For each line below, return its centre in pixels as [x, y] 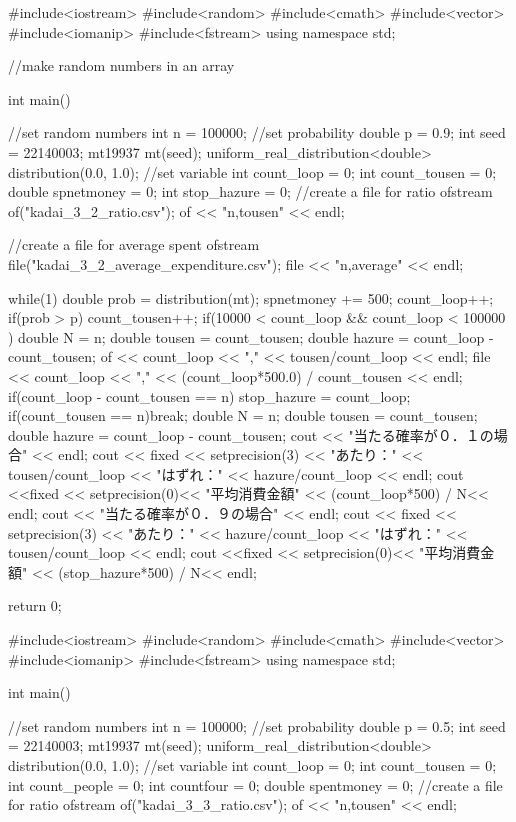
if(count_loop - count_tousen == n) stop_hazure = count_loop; [209, 395]
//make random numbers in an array [121, 65]
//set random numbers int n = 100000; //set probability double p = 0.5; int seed [257, 725]
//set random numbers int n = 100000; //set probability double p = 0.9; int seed [257, 132]
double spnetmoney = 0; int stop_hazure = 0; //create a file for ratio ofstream [250, 191]
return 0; [35, 605]
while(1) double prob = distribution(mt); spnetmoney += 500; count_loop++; [251, 297]
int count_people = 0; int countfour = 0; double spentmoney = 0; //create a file [255, 784]
